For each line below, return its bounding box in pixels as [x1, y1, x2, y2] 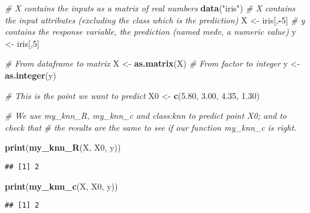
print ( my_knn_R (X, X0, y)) [5, 141, 121, 154]
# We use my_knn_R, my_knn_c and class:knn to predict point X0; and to [5, 109, 287, 122]
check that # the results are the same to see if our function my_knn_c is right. [5, 121, 297, 133]
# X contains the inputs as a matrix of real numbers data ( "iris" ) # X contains [5, 2, 296, 14]
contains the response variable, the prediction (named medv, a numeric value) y [5, 25, 296, 38]
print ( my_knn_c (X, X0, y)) [5, 179, 118, 192]
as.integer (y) [5, 68, 56, 81]
